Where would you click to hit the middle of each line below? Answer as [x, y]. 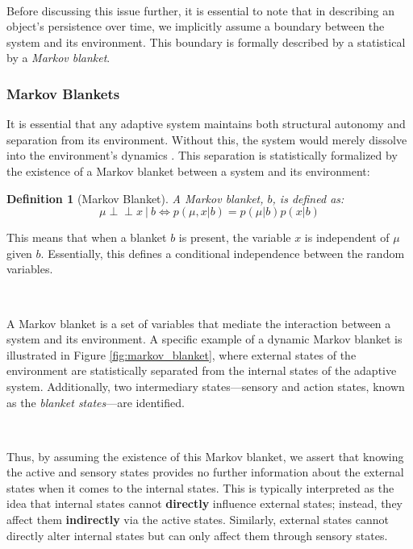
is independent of [347, 237]
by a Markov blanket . [58, 58]
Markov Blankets [63, 93]
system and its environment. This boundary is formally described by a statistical [206, 42]
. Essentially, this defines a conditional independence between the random [223, 253]
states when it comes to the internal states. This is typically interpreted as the [200, 487]
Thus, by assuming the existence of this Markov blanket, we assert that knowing [205, 456]
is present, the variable [235, 237]
